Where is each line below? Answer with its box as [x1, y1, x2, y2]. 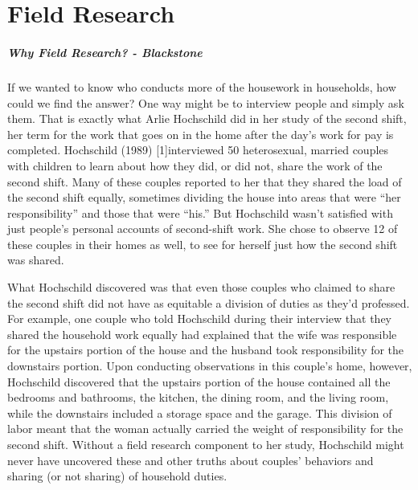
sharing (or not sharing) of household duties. [7, 468, 227, 484]
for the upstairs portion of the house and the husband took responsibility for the [7, 341, 404, 358]
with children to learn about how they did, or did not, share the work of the [7, 157, 383, 174]
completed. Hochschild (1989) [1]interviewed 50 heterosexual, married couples [7, 141, 389, 158]
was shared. [7, 251, 64, 268]
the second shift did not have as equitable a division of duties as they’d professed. [7, 294, 410, 311]
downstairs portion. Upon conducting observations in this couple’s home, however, [7, 357, 412, 374]
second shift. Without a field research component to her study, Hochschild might [7, 436, 404, 452]
